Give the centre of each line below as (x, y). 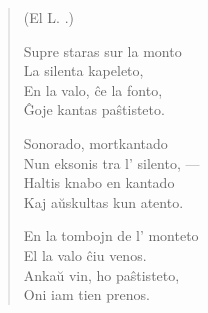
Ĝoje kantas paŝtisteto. (94, 109)
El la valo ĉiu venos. (85, 254)
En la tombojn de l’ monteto (111, 235)
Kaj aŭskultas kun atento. (103, 201)
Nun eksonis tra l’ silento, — (111, 162)
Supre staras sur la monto (102, 50)
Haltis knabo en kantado (99, 182)
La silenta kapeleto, (83, 70)
